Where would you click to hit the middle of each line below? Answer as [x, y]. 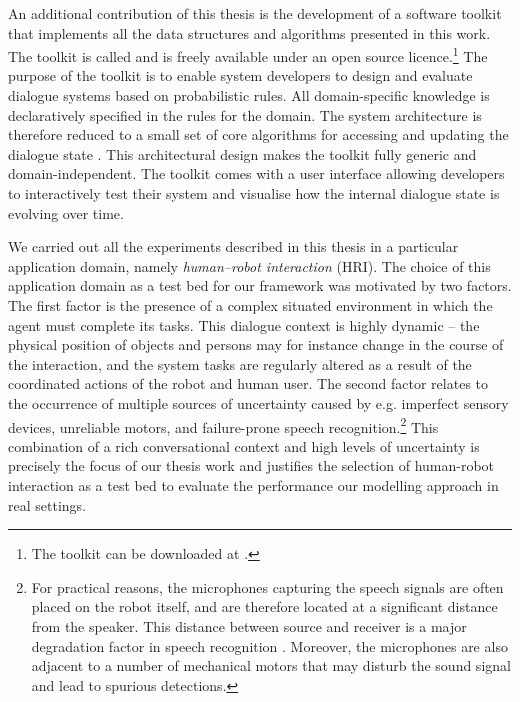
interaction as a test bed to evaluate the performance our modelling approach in [253, 484]
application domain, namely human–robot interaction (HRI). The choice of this [249, 265]
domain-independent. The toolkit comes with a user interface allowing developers [256, 173]
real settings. [47, 504]
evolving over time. [66, 212]
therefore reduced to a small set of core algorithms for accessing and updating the [258, 134]
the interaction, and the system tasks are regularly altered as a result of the [240, 363]
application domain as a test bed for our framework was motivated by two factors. [260, 285]
